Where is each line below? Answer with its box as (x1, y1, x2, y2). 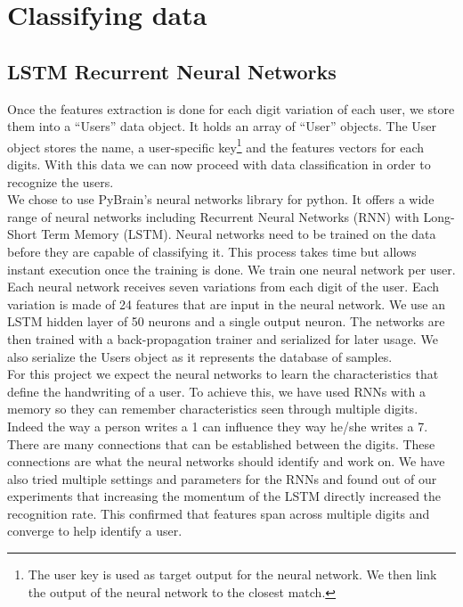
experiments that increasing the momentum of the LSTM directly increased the (7, 487, 442, 505)
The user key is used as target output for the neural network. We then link (28, 565, 437, 584)
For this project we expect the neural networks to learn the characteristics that (7, 365, 439, 383)
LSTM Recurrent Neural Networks (7, 57, 337, 85)
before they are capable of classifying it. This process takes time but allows (7, 242, 417, 260)
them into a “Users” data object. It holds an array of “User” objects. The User (7, 117, 437, 135)
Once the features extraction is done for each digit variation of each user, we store (7, 99, 455, 118)
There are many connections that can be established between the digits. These (7, 434, 435, 453)
